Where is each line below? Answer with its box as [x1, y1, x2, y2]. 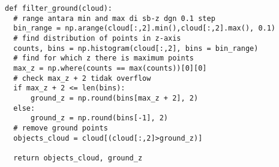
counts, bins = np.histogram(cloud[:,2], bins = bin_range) [13, 44, 259, 53]
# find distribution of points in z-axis [13, 34, 181, 42]
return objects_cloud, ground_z [13, 153, 143, 162]
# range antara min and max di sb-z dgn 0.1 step [13, 14, 215, 23]
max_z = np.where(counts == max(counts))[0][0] [13, 63, 207, 72]
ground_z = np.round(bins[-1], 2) [30, 114, 169, 123]
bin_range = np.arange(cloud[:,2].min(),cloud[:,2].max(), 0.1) [13, 24, 276, 33]
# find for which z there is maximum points [13, 54, 194, 63]
